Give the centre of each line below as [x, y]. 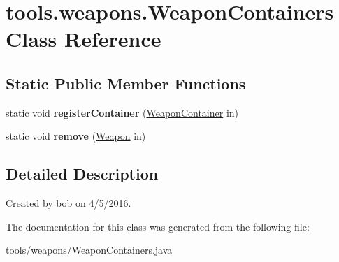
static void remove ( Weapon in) [76, 136]
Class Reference [84, 39]
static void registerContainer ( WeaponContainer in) [122, 112]
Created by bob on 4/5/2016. [68, 203]
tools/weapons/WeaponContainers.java [89, 250]
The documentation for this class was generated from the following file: [158, 226]
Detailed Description [82, 174]
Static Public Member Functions [126, 83]
